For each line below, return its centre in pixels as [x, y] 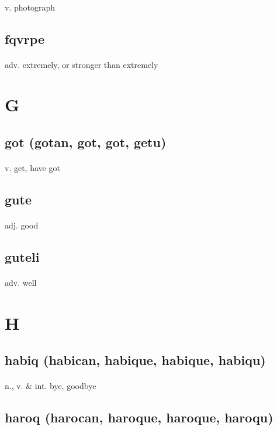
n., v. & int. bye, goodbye [51, 386]
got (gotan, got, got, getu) [86, 141]
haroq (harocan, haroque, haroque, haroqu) [139, 417]
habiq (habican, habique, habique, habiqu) [135, 360]
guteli [22, 256]
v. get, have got [32, 167]
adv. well [21, 282]
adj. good [22, 225]
